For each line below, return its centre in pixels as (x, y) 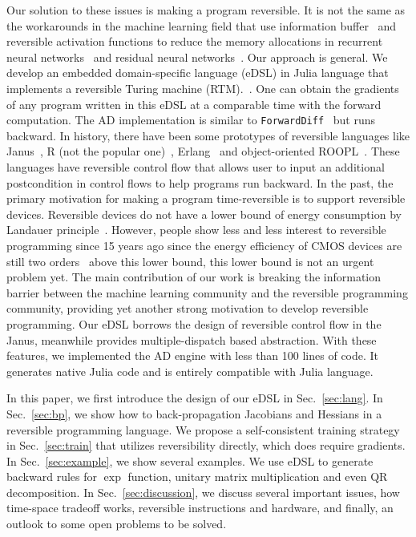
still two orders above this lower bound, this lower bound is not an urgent (190, 261)
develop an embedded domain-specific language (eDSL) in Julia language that (198, 73)
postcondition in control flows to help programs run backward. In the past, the (200, 182)
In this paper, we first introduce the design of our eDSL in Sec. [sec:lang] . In (195, 398)
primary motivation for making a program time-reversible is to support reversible (206, 198)
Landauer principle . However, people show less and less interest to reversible (196, 230)
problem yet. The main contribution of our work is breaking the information (194, 277)
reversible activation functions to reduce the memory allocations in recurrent (195, 41)
